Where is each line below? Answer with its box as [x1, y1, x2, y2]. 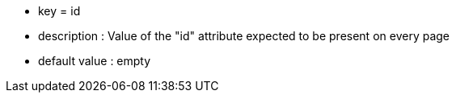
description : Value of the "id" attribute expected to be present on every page [38, 29, 450, 43]
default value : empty [38, 54, 151, 68]
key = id [38, 4, 81, 18]
